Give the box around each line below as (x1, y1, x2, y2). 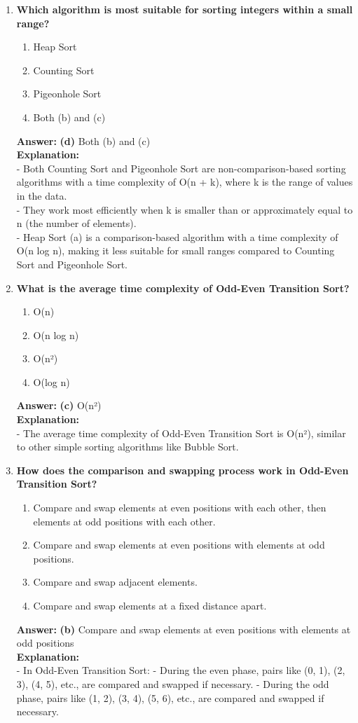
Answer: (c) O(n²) (16, 398, 102, 413)
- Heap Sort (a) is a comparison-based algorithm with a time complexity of (16, 229, 338, 244)
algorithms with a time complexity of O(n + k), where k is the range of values (16, 174, 353, 189)
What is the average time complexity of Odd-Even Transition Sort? (16, 280, 350, 295)
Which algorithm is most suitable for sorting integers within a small (16, 2, 353, 16)
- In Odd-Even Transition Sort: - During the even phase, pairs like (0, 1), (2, (16, 663, 345, 677)
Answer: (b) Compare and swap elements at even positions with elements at (16, 621, 351, 636)
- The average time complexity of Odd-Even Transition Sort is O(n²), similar (16, 425, 346, 440)
